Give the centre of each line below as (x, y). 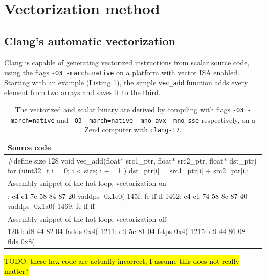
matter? (16, 271)
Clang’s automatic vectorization (90, 41)
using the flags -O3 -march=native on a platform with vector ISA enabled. (122, 72)
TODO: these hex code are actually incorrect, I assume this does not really (122, 261)
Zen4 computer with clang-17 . (133, 130)
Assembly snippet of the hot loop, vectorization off (87, 218)
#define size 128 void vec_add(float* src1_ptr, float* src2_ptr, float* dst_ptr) (132, 160)
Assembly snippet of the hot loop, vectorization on (87, 183)
